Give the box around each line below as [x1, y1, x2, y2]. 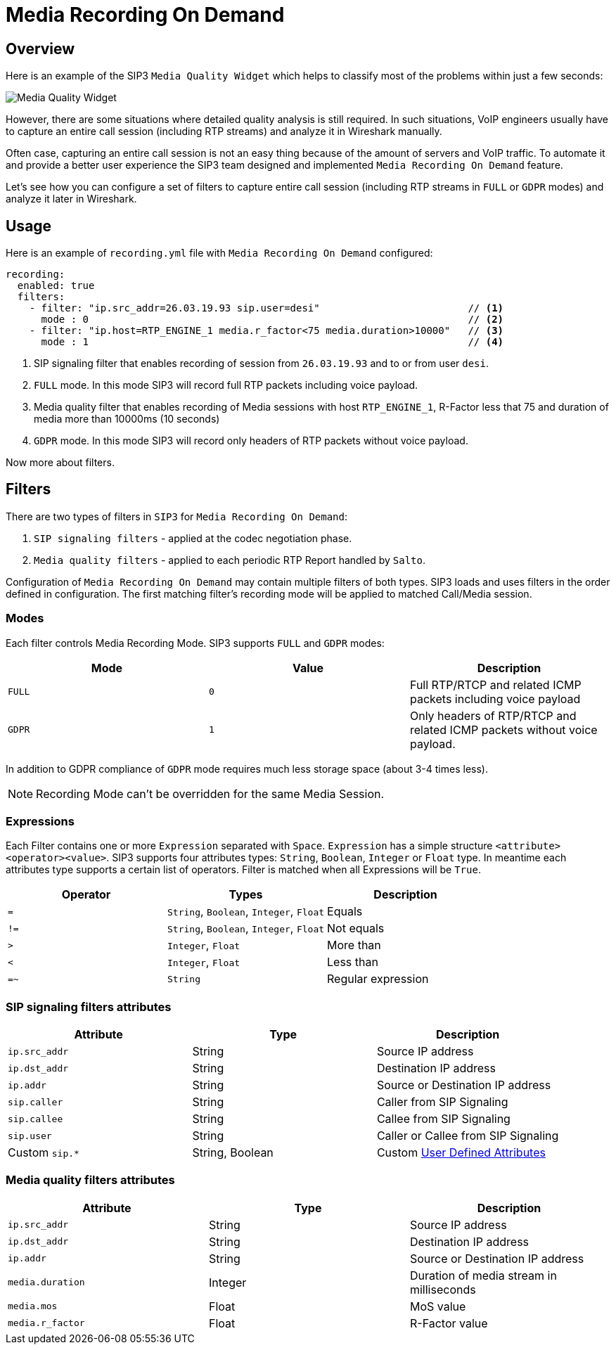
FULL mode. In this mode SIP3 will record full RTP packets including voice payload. [34, 379, 418, 392]
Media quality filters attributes [6, 1173, 175, 1188]
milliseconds [409, 1282, 476, 1297]
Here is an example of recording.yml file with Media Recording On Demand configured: [6, 247, 433, 259]
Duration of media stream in [409, 1268, 557, 1282]
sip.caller [8, 1096, 63, 1107]
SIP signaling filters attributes [6, 999, 172, 1014]
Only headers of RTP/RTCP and [409, 708, 577, 723]
